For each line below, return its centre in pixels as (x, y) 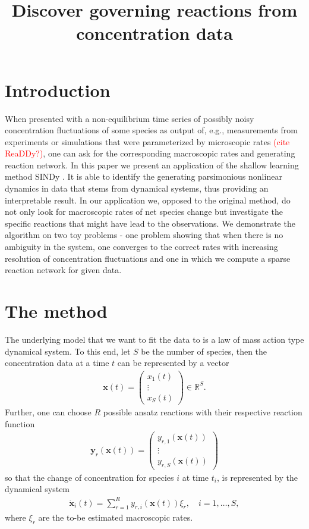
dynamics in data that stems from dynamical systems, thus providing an (137, 188)
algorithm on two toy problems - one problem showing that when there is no (144, 235)
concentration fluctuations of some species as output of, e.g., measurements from (151, 130)
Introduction (58, 90)
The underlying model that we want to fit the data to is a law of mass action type (154, 339)
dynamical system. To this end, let (68, 351)
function (20, 423)
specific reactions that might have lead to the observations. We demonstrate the (150, 223)
